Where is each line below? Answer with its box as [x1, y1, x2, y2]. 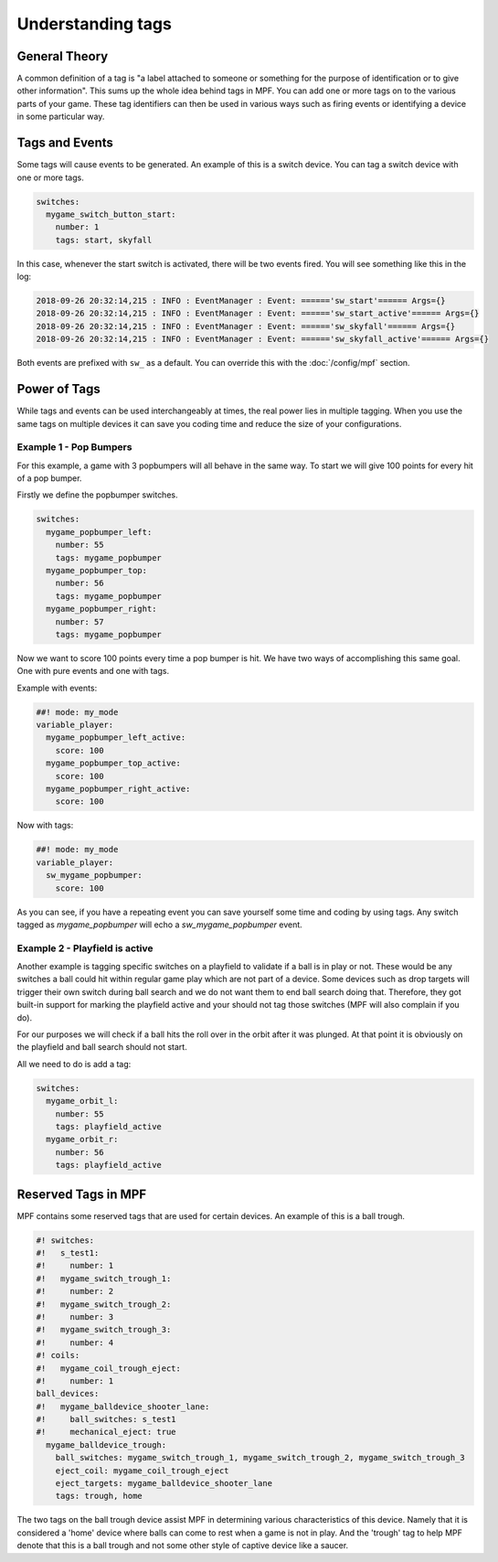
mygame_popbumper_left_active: [46, 733, 186, 743]
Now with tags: [16, 819, 74, 831]
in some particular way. [16, 111, 105, 123]
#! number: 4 [36, 1337, 114, 1348]
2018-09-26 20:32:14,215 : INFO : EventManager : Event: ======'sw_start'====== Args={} [36, 295, 447, 306]
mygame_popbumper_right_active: [46, 784, 191, 795]
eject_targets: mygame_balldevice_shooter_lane [55, 1478, 273, 1489]
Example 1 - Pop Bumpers [16, 441, 132, 454]
